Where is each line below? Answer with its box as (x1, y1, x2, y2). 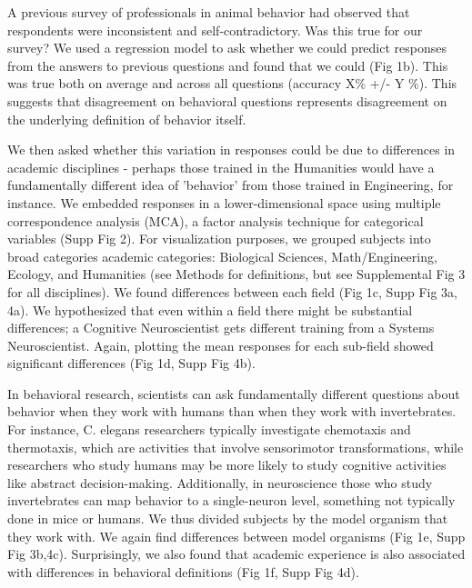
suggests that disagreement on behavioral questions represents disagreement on (7, 91, 447, 110)
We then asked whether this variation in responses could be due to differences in (7, 140, 456, 159)
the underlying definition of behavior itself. (7, 109, 246, 128)
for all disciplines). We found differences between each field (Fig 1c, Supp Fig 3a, (7, 282, 457, 301)
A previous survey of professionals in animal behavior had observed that (7, 3, 410, 21)
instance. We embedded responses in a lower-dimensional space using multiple (7, 193, 441, 212)
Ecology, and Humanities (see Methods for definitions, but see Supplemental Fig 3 (7, 264, 466, 284)
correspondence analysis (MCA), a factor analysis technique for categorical (7, 211, 424, 230)
